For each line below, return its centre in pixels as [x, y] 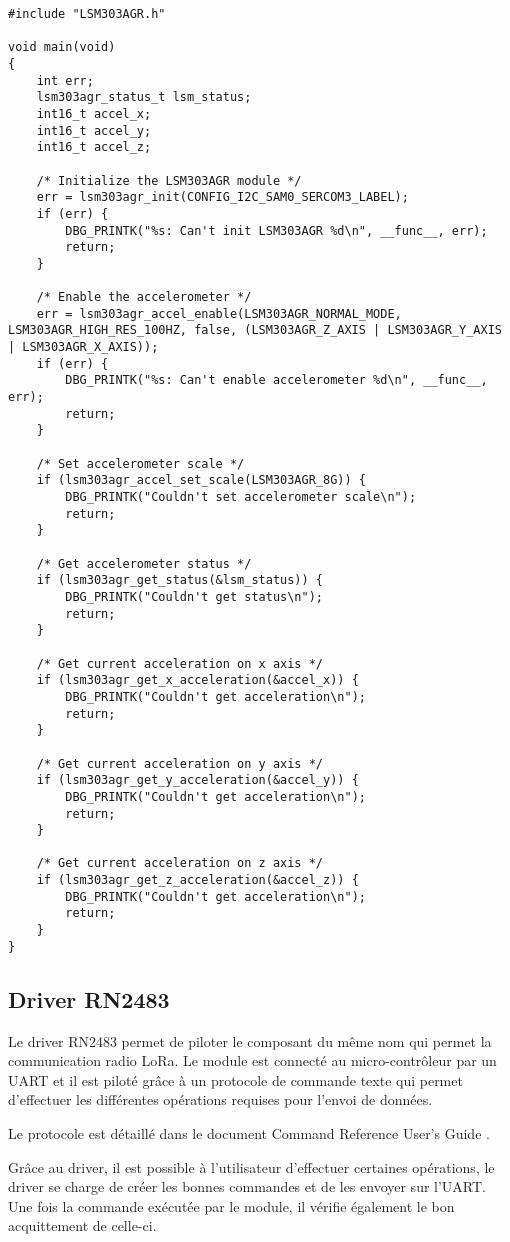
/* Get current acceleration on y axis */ [179, 763]
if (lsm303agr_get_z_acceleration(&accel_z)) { [197, 880]
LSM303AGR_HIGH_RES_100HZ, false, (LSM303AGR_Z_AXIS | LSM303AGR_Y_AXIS [255, 330]
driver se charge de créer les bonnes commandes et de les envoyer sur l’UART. [247, 1186]
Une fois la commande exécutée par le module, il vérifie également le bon [231, 1205]
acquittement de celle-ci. [82, 1225]
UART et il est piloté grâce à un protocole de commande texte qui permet [235, 1079]
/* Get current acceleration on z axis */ [179, 863]
